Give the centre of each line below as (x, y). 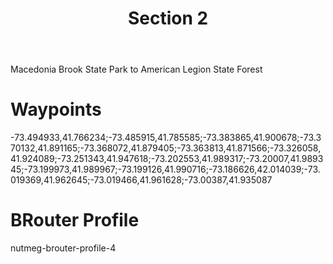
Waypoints (56, 109)
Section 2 (168, 18)
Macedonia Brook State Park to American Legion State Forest (136, 69)
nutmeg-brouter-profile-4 (63, 248)
